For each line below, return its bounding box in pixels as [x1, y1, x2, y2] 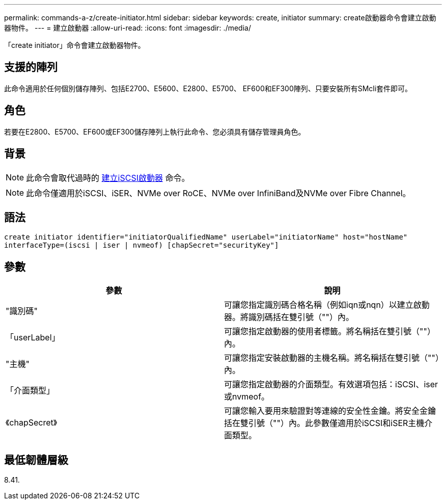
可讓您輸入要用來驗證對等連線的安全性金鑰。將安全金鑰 [224, 406, 436, 416]
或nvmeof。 [224, 391, 270, 402]
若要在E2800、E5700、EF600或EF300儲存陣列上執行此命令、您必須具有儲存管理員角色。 [4, 127, 305, 136]
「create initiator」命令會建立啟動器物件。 [4, 41, 145, 49]
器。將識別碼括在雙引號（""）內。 [224, 312, 354, 323]
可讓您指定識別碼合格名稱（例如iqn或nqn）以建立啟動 [224, 300, 430, 310]
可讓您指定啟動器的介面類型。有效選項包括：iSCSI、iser [224, 379, 438, 390]
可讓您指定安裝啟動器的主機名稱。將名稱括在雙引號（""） [224, 353, 439, 363]
